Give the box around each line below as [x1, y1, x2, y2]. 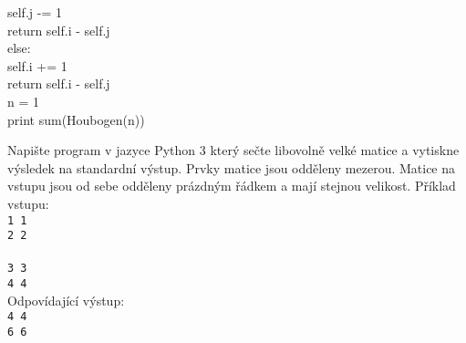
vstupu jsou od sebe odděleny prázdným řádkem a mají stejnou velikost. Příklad [7, 176, 456, 195]
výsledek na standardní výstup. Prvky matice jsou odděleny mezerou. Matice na [7, 158, 456, 177]
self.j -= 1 [7, 3, 62, 21]
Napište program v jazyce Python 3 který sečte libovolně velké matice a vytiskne [7, 140, 460, 160]
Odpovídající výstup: [7, 290, 125, 309]
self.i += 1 [7, 56, 67, 75]
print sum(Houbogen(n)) [7, 109, 145, 129]
